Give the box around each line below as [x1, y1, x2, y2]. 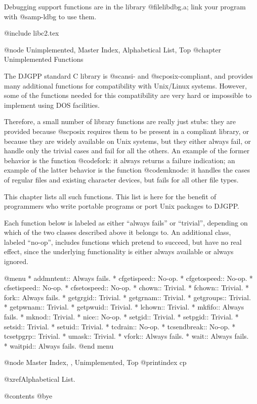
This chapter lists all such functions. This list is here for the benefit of [4, 191, 216, 201]
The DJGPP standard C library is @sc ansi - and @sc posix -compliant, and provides [4, 70, 253, 81]
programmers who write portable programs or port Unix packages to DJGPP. [4, 201, 239, 211]
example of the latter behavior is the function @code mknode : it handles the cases [4, 165, 250, 175]
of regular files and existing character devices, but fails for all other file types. [4, 174, 239, 184]
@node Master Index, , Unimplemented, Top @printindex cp [4, 357, 187, 367]
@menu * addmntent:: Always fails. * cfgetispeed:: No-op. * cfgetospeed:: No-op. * [4, 272, 253, 283]
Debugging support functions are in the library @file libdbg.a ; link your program [4, 1, 246, 11]
